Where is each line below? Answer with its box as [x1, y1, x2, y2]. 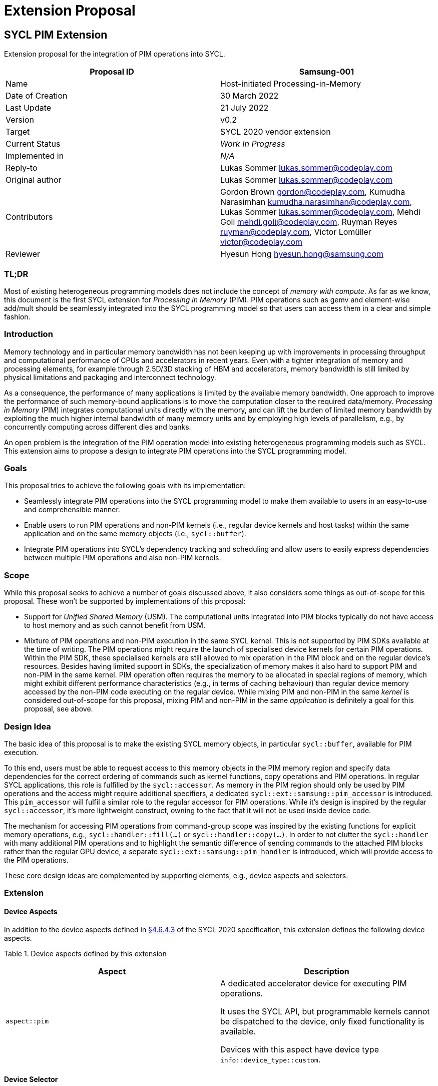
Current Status [6, 139, 61, 149]
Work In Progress [220, 139, 285, 149]
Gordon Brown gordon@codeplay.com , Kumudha [220, 187, 405, 197]
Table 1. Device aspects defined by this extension [4, 949, 167, 958]
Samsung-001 [299, 67, 354, 77]
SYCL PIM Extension [4, 28, 108, 41]
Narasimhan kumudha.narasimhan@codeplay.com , [220, 197, 412, 207]
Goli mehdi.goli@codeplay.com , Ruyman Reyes [220, 217, 397, 227]
